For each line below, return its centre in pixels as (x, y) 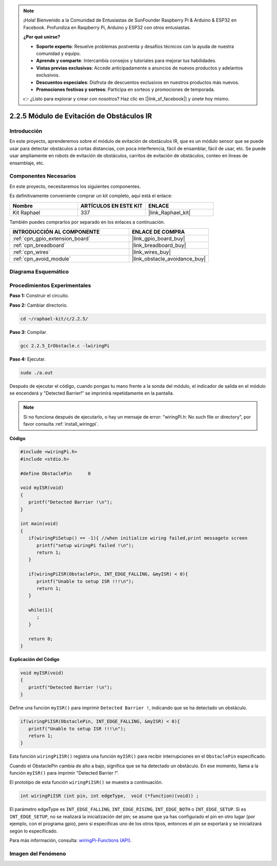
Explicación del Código (35, 660)
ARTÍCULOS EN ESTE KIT (112, 205)
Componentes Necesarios (43, 176)
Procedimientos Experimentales (50, 285)
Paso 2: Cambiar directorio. (38, 305)
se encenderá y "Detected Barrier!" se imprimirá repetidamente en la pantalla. (92, 393)
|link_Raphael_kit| (170, 212)
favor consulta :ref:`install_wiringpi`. (61, 424)
